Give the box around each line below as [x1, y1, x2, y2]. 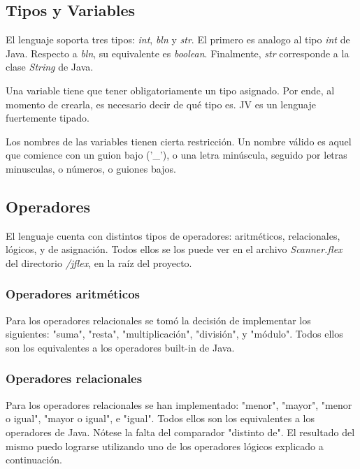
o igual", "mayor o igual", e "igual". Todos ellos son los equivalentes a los [6, 411, 315, 426]
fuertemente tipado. [6, 110, 89, 125]
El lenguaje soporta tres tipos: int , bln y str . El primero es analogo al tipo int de [6, 32, 350, 47]
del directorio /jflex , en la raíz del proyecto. [6, 255, 192, 270]
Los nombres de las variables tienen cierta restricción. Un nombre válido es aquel [6, 134, 352, 148]
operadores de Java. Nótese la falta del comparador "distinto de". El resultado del [6, 424, 355, 439]
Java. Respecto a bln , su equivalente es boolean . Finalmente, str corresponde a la [6, 45, 350, 60]
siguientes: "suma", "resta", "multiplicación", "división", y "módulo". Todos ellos [6, 326, 343, 341]
